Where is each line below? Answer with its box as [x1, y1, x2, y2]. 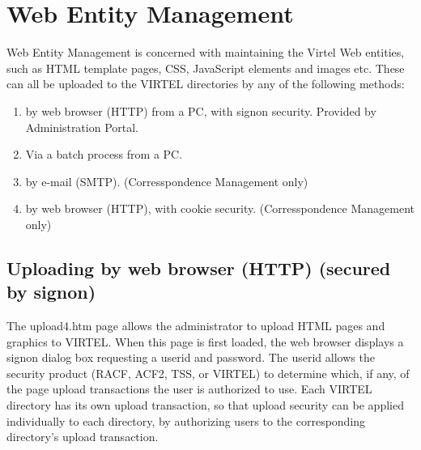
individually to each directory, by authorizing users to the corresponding [6, 412, 366, 429]
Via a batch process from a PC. [25, 146, 183, 163]
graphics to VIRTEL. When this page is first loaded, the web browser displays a [6, 333, 404, 350]
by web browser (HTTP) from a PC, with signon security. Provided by [25, 102, 376, 119]
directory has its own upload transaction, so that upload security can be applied [6, 397, 404, 414]
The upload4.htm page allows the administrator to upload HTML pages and [6, 317, 385, 334]
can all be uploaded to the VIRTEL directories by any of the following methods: [6, 75, 405, 92]
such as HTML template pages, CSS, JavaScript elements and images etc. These [6, 59, 405, 76]
